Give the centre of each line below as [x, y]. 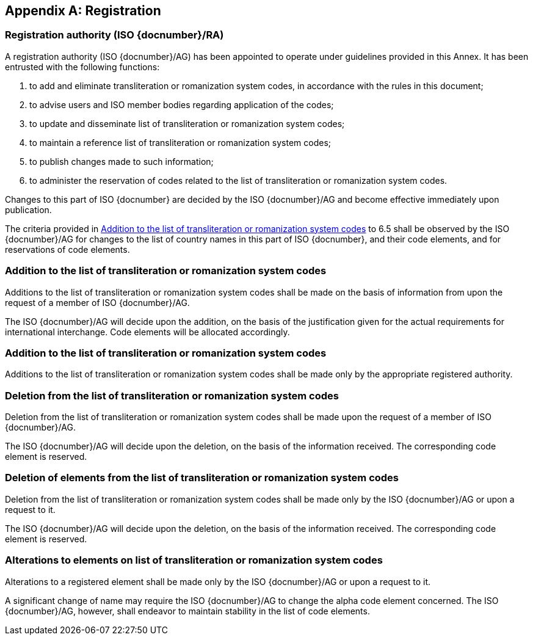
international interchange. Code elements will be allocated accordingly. [147, 332]
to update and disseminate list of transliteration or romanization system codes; [187, 123]
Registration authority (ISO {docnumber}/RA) [114, 35]
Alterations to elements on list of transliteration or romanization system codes [194, 560]
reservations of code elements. [67, 249]
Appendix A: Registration [83, 11]
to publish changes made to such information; [121, 161]
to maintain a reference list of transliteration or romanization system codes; [180, 142]
